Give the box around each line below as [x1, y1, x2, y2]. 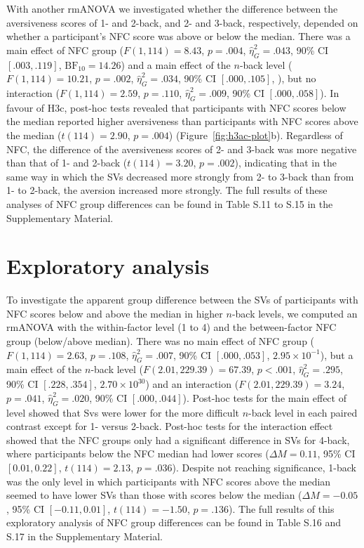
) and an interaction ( [145, 377, 239, 391]
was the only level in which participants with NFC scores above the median [6, 474, 331, 488]
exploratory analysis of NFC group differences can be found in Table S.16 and [6, 515, 342, 530]
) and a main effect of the [121, 57, 231, 72]
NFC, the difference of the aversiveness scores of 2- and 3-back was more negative [6, 141, 357, 156]
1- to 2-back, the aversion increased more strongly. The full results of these [6, 183, 328, 197]
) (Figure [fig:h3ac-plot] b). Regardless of [168, 127, 343, 142]
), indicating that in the [234, 155, 337, 170]
